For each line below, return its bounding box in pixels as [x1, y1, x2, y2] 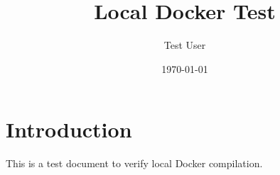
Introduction [6, 115, 132, 144]
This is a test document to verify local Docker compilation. [6, 156, 263, 171]
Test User [163, 38, 206, 52]
